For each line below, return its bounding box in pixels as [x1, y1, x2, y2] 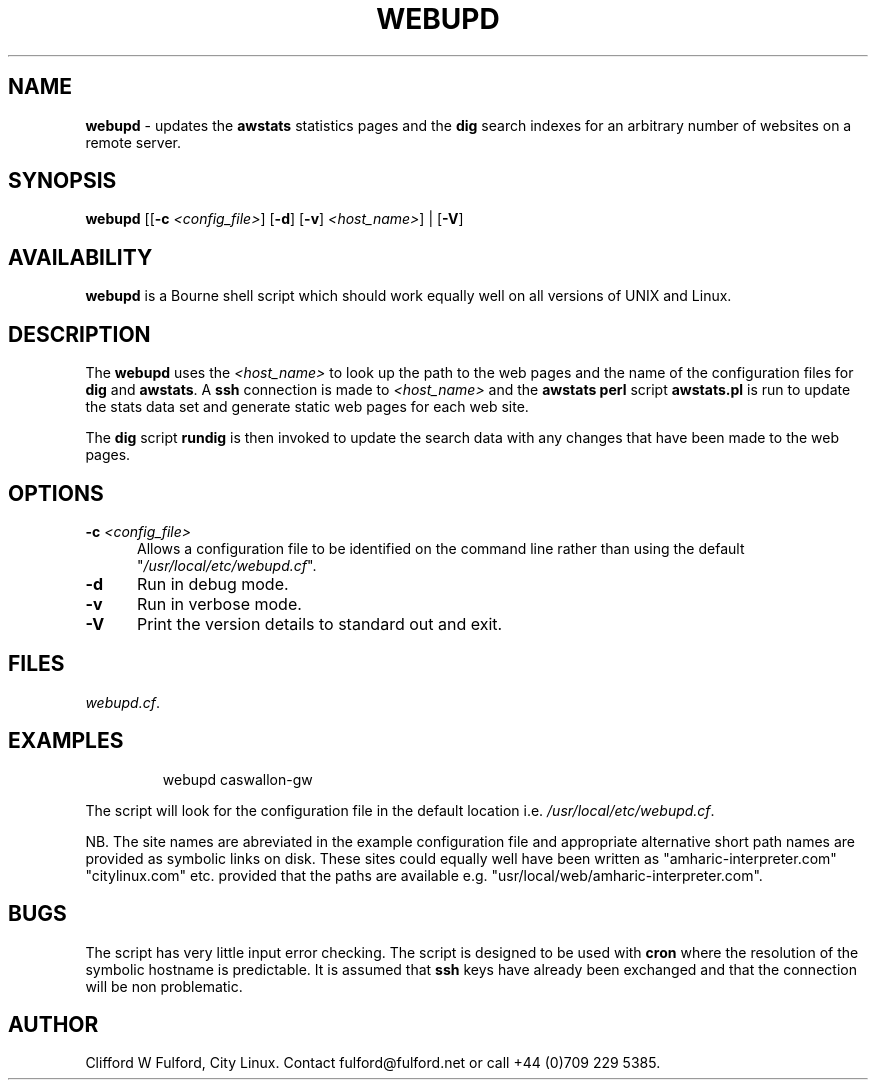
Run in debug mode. [136, 573, 289, 594]
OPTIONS [8, 480, 104, 506]
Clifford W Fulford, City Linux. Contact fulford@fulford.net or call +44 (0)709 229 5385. [85, 1054, 661, 1072]
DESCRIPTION [8, 321, 151, 347]
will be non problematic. [85, 977, 243, 995]
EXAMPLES [8, 728, 124, 754]
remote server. [85, 133, 182, 151]
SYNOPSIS [8, 168, 117, 194]
